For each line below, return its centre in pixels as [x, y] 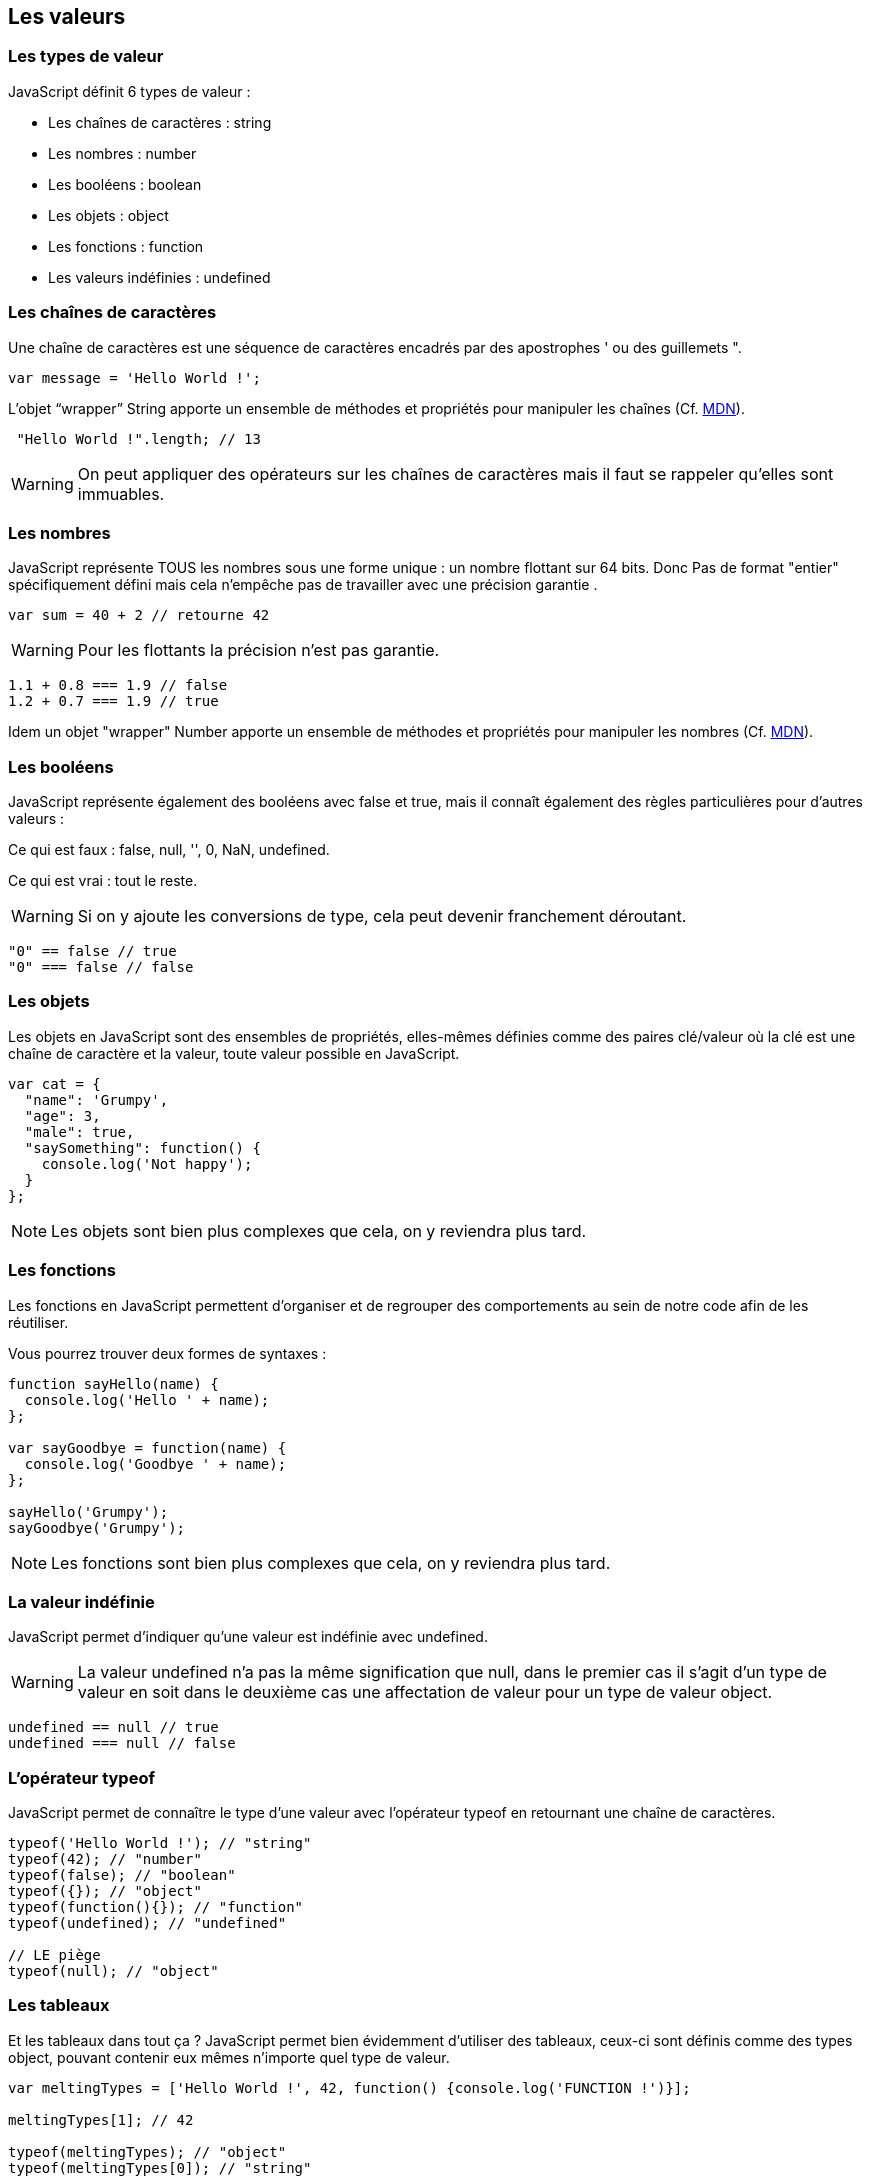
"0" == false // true [92, 951]
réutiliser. [38, 1322]
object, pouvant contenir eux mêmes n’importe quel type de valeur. [229, 2057]
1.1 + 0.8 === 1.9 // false [118, 685]
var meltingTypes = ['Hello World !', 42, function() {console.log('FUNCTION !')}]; [349, 2087]
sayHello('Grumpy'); [88, 1511]
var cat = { [54, 1083]
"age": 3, [62, 1115]
